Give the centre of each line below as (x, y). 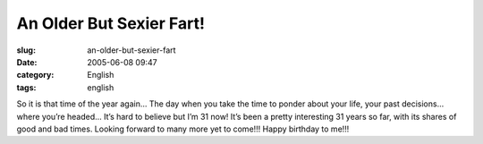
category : (35, 75)
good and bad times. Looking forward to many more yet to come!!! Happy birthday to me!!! (183, 129)
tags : (26, 87)
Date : (27, 62)
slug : (26, 50)
